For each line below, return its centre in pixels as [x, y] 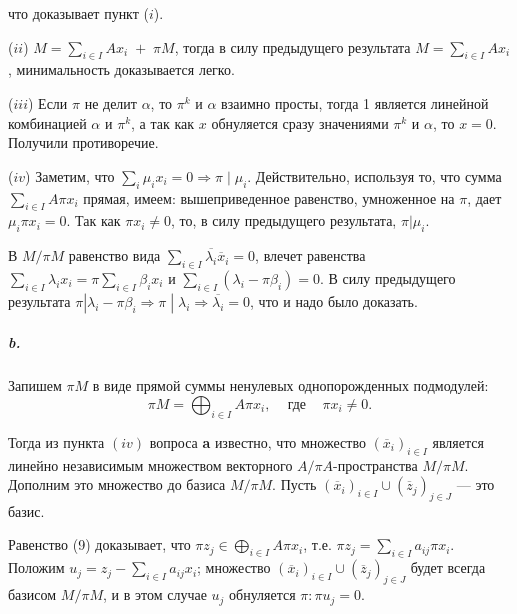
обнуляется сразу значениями [300, 122]
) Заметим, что [70, 175]
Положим [36, 567]
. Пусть [294, 484]
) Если [47, 102]
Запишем [35, 385]
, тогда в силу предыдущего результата [292, 46]
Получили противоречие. [83, 142]
